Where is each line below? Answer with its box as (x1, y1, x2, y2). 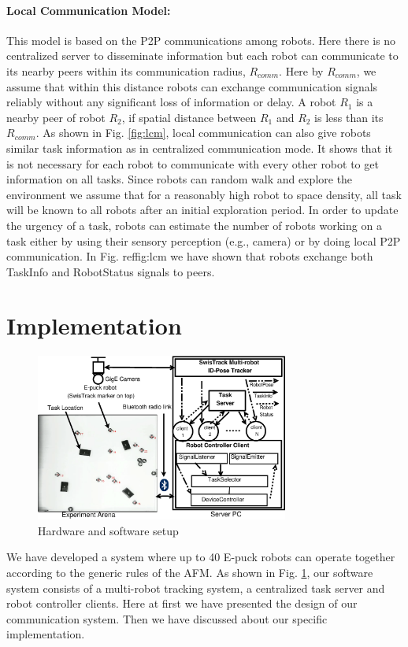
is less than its (314, 109, 384, 125)
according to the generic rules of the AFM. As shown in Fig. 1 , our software (6, 564, 373, 581)
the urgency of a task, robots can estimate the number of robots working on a (6, 216, 382, 233)
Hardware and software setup (38, 522, 179, 538)
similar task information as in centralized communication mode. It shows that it (6, 139, 393, 156)
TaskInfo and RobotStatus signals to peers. (6, 263, 215, 279)
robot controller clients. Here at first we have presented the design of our (6, 595, 358, 612)
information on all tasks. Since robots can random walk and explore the (6, 171, 353, 187)
